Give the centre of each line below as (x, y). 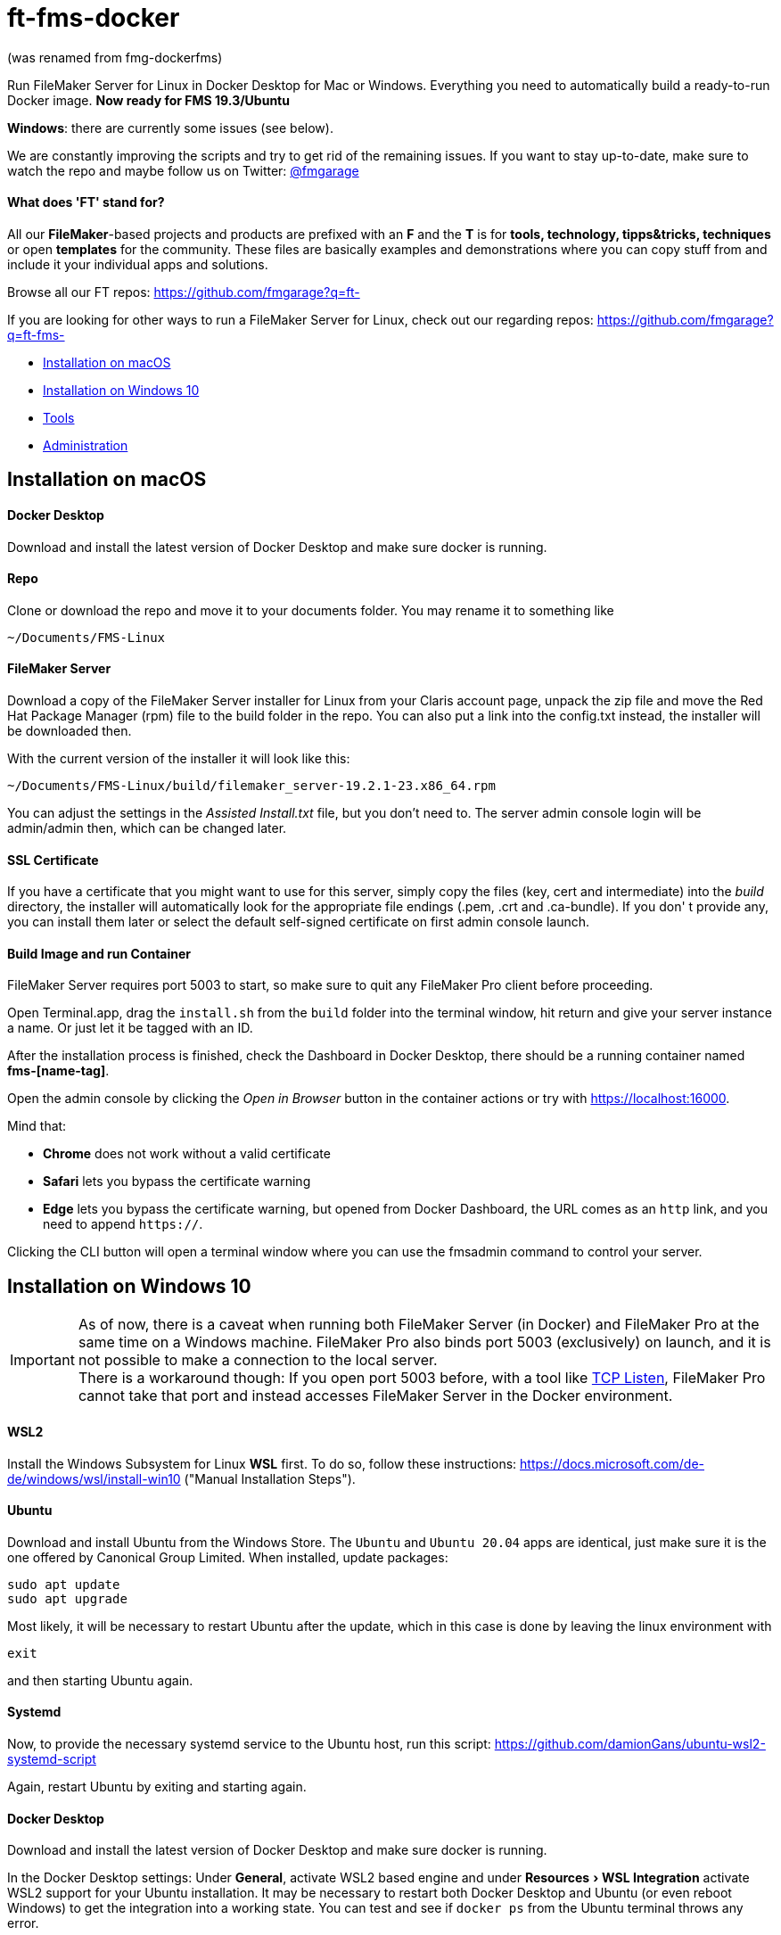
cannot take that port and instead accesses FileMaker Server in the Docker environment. (375, 1396)
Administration (86, 445)
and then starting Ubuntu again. (100, 1680)
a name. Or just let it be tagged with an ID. (130, 1028)
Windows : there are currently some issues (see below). (170, 128)
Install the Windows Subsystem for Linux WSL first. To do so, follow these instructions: (262, 1463)
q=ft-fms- (36, 334)
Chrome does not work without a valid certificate (187, 1154)
